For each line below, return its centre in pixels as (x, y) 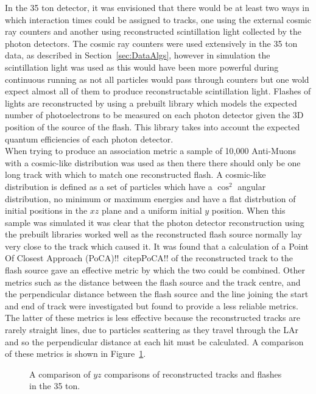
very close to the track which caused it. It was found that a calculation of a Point (157, 246)
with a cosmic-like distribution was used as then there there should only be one (153, 162)
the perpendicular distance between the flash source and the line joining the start (157, 294)
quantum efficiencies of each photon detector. (89, 139)
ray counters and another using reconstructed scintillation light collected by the (153, 31)
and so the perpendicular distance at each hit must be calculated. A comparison (154, 341)
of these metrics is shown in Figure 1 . (75, 354)
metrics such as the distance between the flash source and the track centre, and (153, 282)
